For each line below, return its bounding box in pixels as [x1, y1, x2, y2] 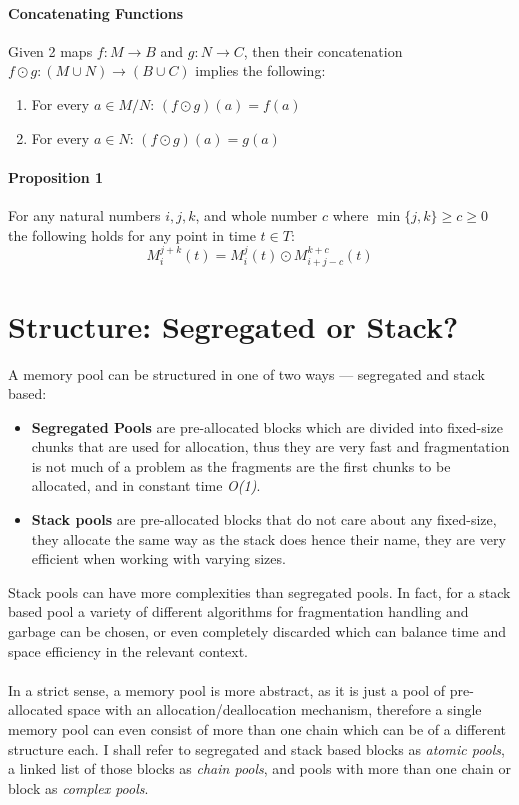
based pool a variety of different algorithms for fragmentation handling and [8, 601, 469, 622]
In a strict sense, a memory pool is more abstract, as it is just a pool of [8, 679, 446, 700]
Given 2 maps [8, 40, 93, 61]
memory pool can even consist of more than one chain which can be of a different [8, 719, 507, 740]
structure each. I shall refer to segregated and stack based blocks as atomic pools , [8, 738, 505, 759]
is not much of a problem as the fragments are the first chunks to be [31, 455, 451, 476]
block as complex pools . [8, 777, 149, 798]
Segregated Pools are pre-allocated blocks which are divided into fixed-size [31, 416, 503, 437]
